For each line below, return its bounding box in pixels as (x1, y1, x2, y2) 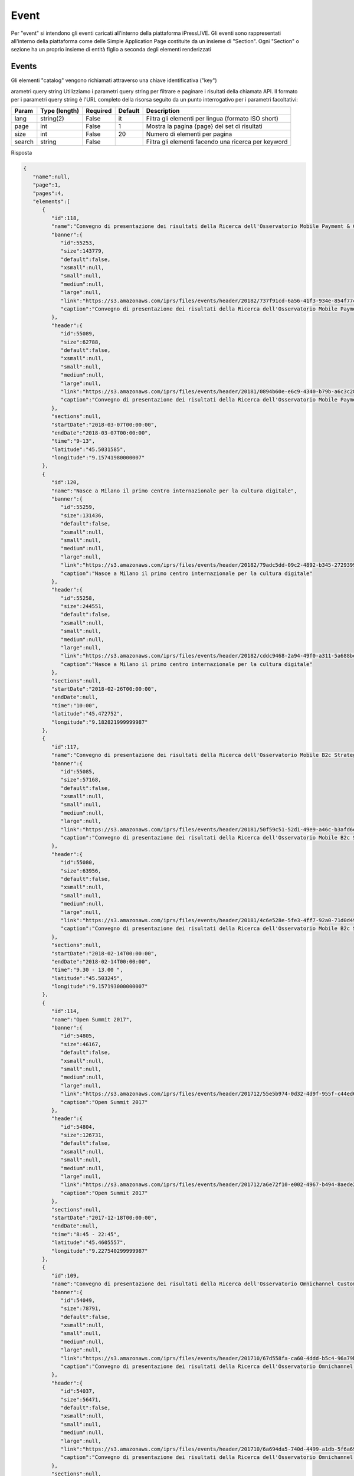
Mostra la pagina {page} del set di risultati (146, 122, 263, 130)
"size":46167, (60, 1041, 101, 1047)
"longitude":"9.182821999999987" (51, 719, 148, 726)
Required (86, 107, 112, 115)
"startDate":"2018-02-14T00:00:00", (51, 950, 158, 956)
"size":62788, (60, 338, 101, 345)
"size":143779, (60, 248, 104, 254)
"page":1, (32, 182, 61, 188)
